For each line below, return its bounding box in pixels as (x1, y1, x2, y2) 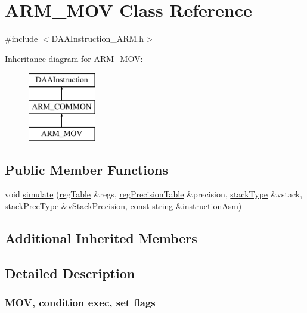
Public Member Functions (5, 160, 168, 178)
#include (5, 32, 38, 45)
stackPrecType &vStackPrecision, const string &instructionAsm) (5, 200, 242, 212)
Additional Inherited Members (5, 229, 197, 247)
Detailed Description (5, 264, 135, 282)
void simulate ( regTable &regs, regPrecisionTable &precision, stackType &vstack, (5, 188, 303, 200)
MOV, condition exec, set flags (5, 295, 156, 310)
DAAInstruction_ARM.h (51, 32, 144, 45)
